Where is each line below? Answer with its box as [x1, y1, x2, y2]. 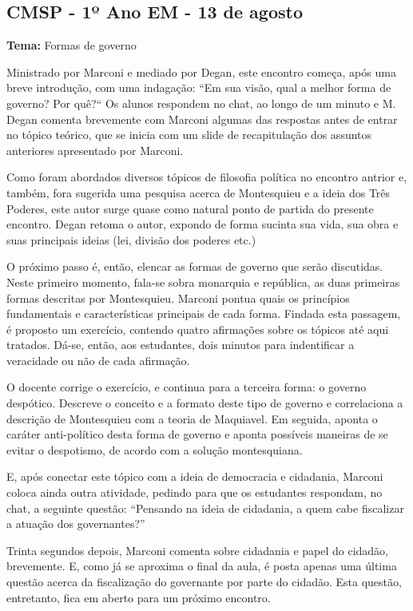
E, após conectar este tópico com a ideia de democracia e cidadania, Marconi [6, 468, 383, 485]
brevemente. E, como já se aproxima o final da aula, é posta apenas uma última [6, 557, 397, 574]
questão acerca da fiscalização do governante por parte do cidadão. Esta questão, [6, 573, 402, 590]
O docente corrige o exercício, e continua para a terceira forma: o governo [6, 379, 367, 395]
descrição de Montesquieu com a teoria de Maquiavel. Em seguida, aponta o [6, 410, 378, 427]
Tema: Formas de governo [6, 37, 137, 54]
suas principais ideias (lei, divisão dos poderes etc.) [6, 231, 256, 248]
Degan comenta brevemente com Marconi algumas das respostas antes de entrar [6, 110, 398, 127]
